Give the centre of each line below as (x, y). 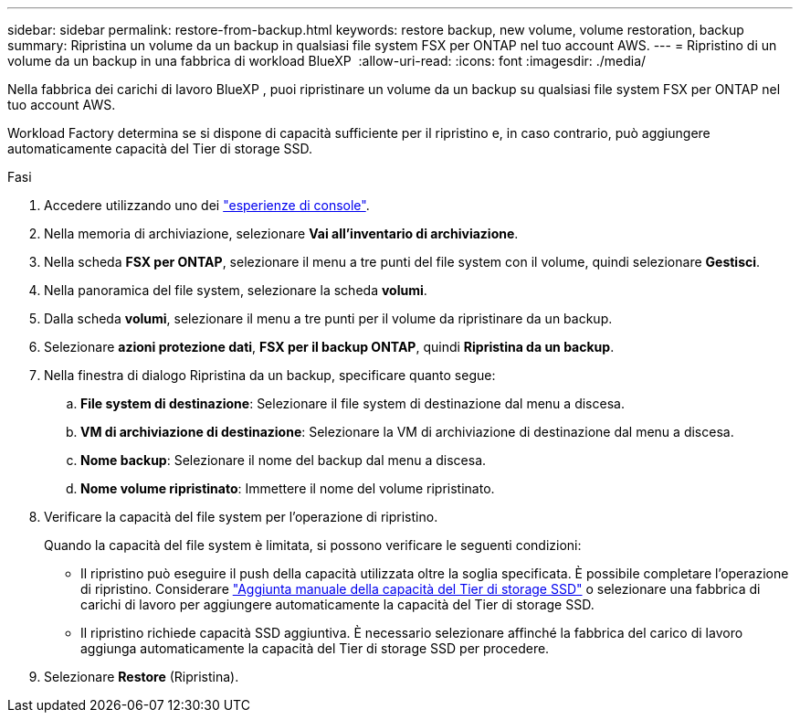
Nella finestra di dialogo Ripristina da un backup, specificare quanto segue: (270, 375)
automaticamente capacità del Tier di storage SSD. (160, 148)
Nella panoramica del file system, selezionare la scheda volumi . (236, 290)
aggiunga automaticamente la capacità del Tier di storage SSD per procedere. (315, 648)
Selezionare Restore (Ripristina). (142, 677)
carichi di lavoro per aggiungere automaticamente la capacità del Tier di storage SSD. (337, 604)
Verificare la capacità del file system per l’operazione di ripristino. (241, 517)
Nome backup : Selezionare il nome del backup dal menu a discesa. (284, 460)
